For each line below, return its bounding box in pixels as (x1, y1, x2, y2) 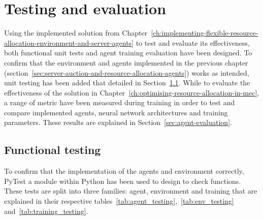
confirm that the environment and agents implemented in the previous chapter (4, 57, 248, 68)
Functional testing (4, 142, 101, 158)
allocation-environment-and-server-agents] (4, 37, 134, 48)
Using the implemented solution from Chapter (4, 27, 148, 38)
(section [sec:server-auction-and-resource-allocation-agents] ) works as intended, (4, 67, 249, 78)
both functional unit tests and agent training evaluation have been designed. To (4, 47, 252, 58)
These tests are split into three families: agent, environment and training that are (4, 185, 257, 196)
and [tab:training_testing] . (4, 205, 88, 216)
